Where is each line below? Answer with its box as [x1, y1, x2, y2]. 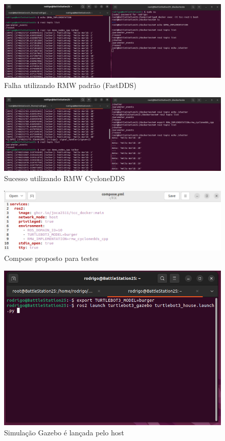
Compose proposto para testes [4, 252, 99, 263]
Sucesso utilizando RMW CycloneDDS [4, 172, 125, 183]
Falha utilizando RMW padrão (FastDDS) [4, 79, 137, 90]
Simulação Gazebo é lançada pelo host [4, 427, 124, 437]
